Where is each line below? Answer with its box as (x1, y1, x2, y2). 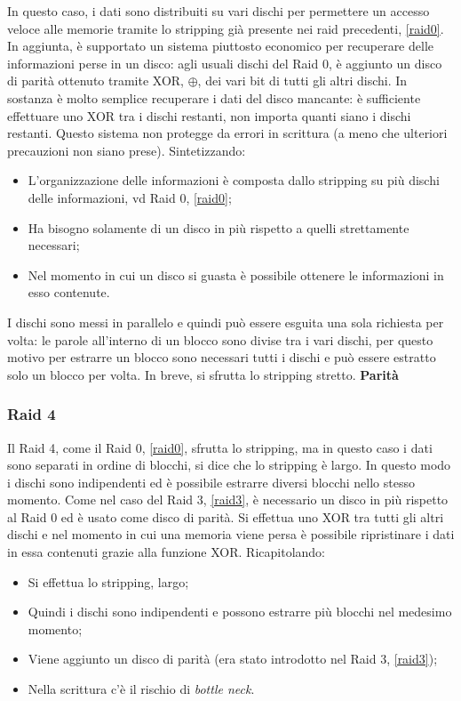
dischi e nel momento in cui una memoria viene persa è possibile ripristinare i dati (7, 525, 455, 544)
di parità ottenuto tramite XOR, (7, 71, 185, 90)
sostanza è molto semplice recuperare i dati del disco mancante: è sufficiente (7, 88, 421, 107)
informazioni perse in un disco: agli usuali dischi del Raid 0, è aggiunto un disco (7, 53, 442, 72)
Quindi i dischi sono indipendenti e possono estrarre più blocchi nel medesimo (28, 602, 452, 621)
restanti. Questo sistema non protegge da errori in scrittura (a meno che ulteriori (7, 124, 448, 142)
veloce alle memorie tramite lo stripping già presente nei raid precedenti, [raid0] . (7, 19, 444, 37)
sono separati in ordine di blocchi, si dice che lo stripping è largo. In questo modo (7, 455, 451, 474)
